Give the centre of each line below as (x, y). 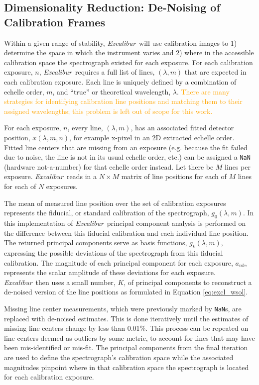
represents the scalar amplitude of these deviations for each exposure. (110, 272)
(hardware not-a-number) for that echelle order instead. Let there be (109, 166)
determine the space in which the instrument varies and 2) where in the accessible (129, 52)
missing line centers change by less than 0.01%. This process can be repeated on (126, 328)
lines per (238, 166)
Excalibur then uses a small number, (60, 282)
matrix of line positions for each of (174, 176)
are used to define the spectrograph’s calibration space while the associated (119, 357)
